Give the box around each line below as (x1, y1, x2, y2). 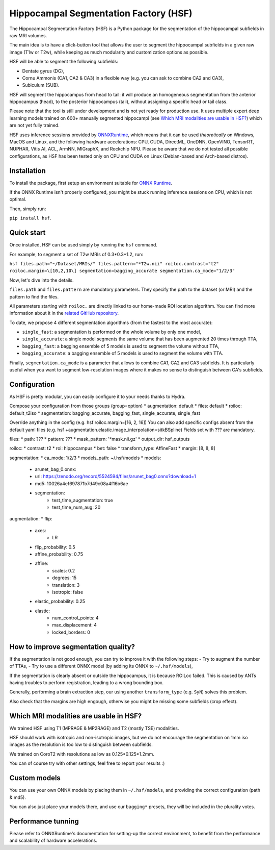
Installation (9, 166, 46, 175)
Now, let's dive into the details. (9, 277, 74, 283)
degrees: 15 (52, 574, 77, 581)
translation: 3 (52, 582, 80, 588)
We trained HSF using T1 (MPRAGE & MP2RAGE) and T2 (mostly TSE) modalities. (9, 725, 179, 731)
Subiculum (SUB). (22, 82, 60, 88)
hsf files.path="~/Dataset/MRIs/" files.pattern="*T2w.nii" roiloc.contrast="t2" (9, 261, 219, 266)
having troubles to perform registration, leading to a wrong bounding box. (9, 679, 164, 686)
